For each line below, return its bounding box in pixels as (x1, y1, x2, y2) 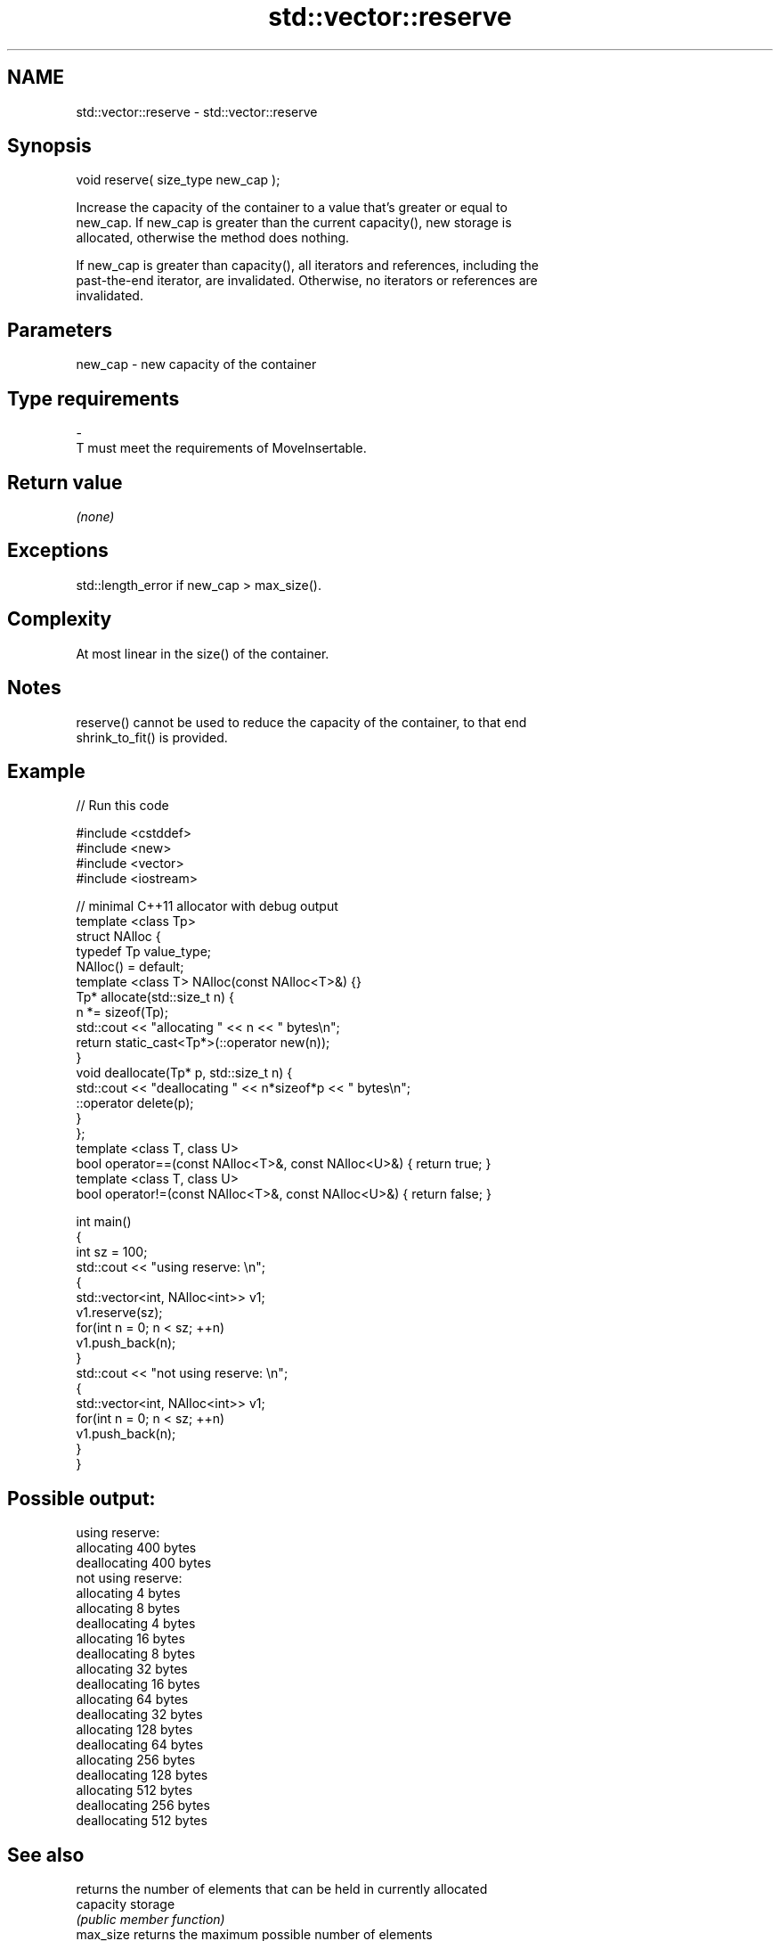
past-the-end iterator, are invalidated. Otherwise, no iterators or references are (76, 273, 538, 289)
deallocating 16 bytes (76, 1676, 200, 1692)
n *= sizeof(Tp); (76, 1004, 168, 1020)
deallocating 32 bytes (76, 1707, 203, 1723)
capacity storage (76, 1896, 175, 1912)
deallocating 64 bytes (76, 1737, 204, 1753)
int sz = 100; (76, 1244, 148, 1260)
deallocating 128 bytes (76, 1767, 208, 1783)
